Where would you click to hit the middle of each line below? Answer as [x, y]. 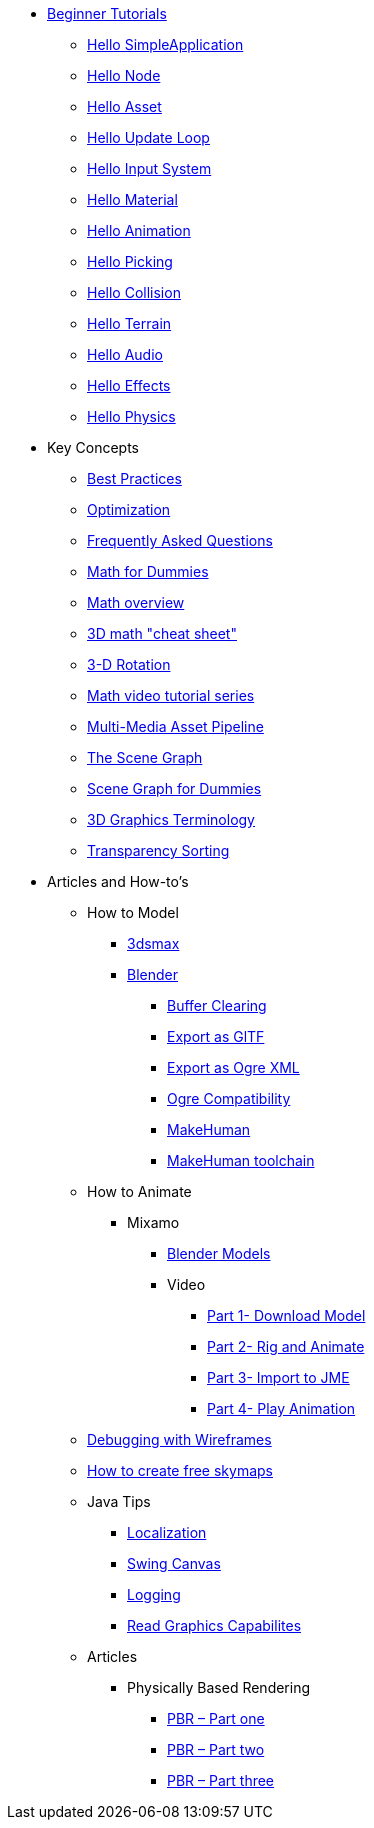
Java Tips [119, 1501]
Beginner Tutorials [107, 13]
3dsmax [153, 943]
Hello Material [132, 199]
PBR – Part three [221, 1780]
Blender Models [219, 1253]
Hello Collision [134, 292]
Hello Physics [131, 416]
